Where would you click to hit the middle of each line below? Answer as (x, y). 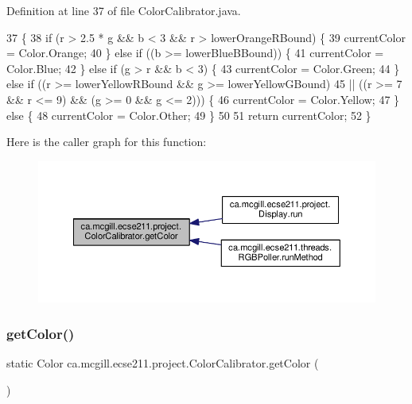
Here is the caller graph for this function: (107, 142)
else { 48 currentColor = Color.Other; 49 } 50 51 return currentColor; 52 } (189, 115)
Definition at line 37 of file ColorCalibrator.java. (124, 10)
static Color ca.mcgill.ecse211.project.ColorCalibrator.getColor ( (163, 362)
